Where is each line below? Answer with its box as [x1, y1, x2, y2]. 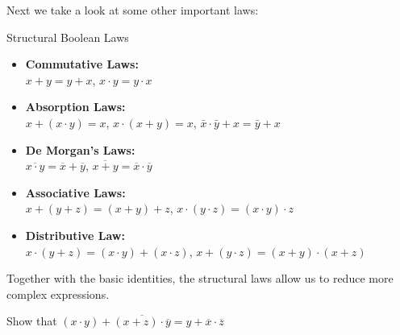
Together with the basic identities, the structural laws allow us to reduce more [6, 270, 394, 287]
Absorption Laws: [25, 98, 126, 115]
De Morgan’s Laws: [25, 141, 135, 158]
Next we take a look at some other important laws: [6, 2, 259, 18]
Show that [6, 312, 57, 329]
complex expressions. [6, 285, 110, 302]
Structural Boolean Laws [6, 28, 129, 45]
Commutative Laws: [25, 56, 139, 72]
